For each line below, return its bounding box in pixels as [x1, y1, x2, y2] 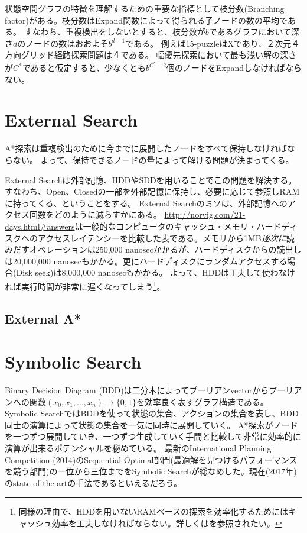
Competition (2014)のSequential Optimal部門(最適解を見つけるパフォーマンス [5, 453, 298, 466]
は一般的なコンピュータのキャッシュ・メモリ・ [74, 219, 257, 232]
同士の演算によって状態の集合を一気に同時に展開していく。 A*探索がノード [5, 418, 298, 431]
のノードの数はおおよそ [17, 37, 109, 49]
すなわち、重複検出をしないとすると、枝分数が [24, 25, 205, 38]
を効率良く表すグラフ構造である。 [136, 395, 269, 408]
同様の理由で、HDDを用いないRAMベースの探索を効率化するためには [18, 505, 289, 518]
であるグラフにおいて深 [208, 25, 300, 38]
